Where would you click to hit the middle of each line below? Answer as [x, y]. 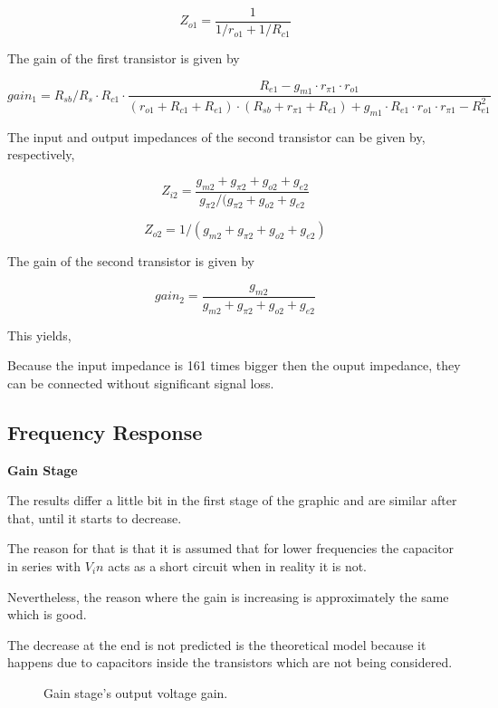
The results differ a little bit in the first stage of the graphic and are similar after [232, 500]
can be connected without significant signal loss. [141, 383]
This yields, [39, 335]
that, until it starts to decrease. [95, 517]
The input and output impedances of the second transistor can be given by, [216, 136]
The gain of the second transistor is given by [131, 261]
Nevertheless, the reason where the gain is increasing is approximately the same [228, 596]
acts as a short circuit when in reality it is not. [238, 566]
